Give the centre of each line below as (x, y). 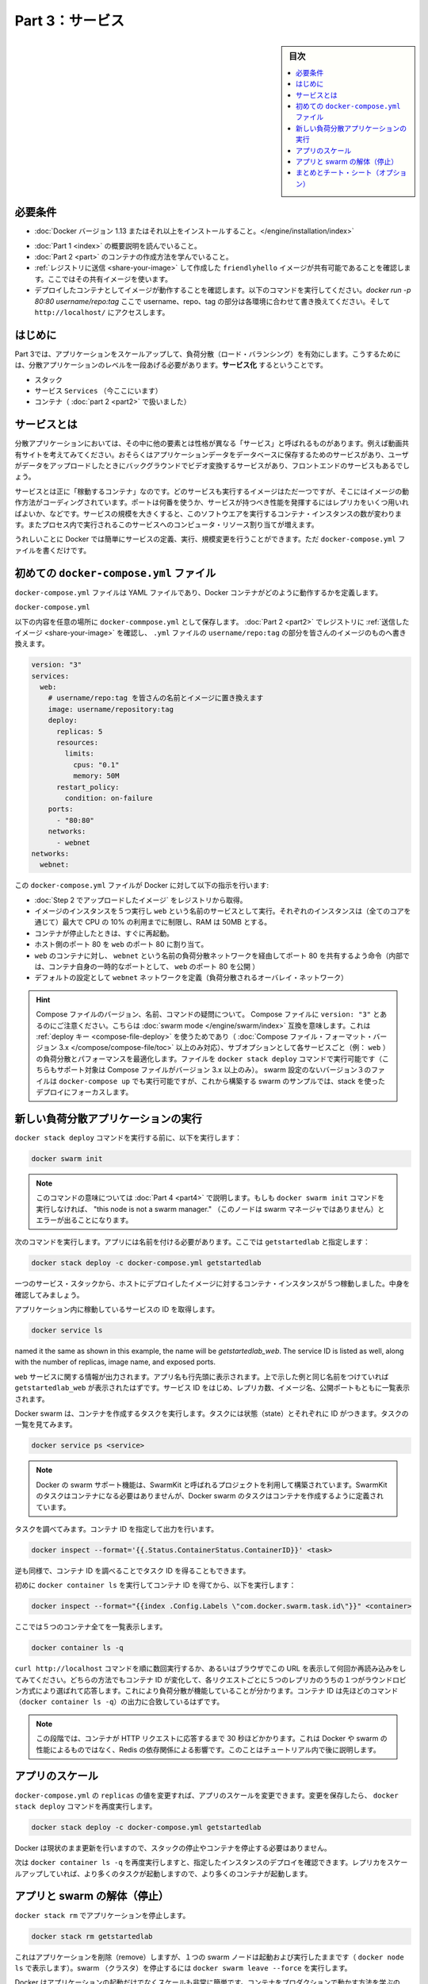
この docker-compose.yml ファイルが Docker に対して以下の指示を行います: (142, 886)
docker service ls (67, 1330)
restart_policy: (88, 787)
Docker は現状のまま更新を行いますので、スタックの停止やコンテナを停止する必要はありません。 (173, 1848)
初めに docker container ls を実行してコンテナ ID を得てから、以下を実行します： (155, 1585)
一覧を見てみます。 (46, 1425)
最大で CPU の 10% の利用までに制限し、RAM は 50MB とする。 (167, 922)
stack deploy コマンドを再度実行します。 (86, 1806)
